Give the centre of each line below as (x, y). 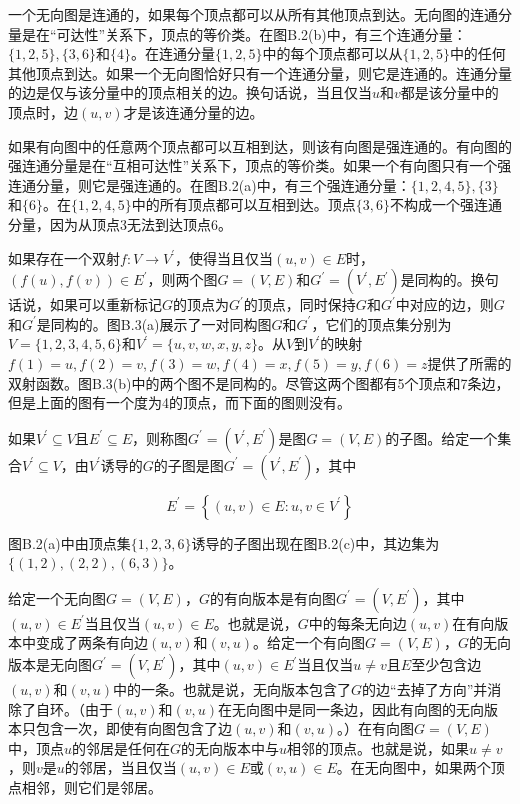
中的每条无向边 (357, 622)
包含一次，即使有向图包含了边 (133, 728)
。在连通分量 (172, 53)
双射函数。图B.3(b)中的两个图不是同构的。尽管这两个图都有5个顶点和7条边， (259, 382)
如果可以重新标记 (105, 304)
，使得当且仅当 (224, 257)
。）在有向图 (376, 728)
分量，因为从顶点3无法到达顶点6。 (120, 223)
